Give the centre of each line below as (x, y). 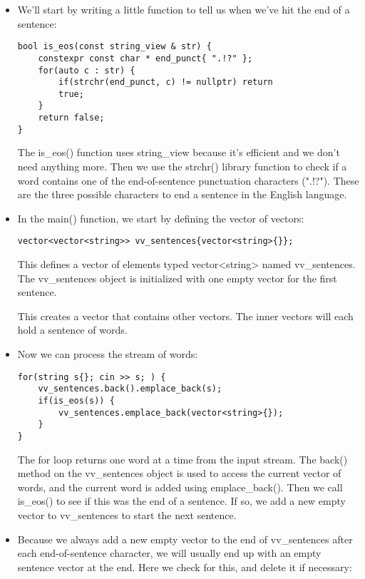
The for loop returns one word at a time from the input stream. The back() (182, 459)
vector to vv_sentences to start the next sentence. (127, 514)
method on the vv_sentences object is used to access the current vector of (179, 473)
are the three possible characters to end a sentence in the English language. (182, 194)
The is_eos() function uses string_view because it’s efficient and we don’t (179, 152)
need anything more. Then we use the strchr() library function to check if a (182, 166)
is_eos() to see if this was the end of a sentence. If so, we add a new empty (181, 501)
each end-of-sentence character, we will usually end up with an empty (169, 553)
